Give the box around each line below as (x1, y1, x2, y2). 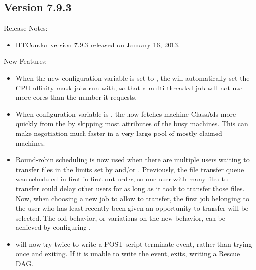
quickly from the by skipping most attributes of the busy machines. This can (15, 118, 248, 129)
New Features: (4, 56, 47, 66)
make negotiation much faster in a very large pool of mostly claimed (15, 128, 222, 138)
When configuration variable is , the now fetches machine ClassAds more (15, 108, 236, 119)
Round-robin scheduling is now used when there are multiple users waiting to (15, 154, 250, 165)
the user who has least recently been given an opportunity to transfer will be (15, 203, 249, 213)
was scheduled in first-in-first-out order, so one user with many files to (15, 174, 228, 184)
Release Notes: (4, 23, 48, 33)
